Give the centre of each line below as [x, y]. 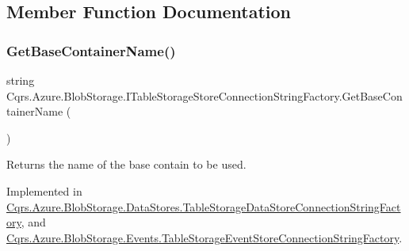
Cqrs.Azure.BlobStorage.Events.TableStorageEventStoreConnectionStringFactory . [204, 237]
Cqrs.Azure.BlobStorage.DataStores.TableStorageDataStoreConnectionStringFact [204, 206]
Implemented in [44, 190]
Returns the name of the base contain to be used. [126, 164]
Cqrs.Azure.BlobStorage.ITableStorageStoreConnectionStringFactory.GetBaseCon [204, 95]
